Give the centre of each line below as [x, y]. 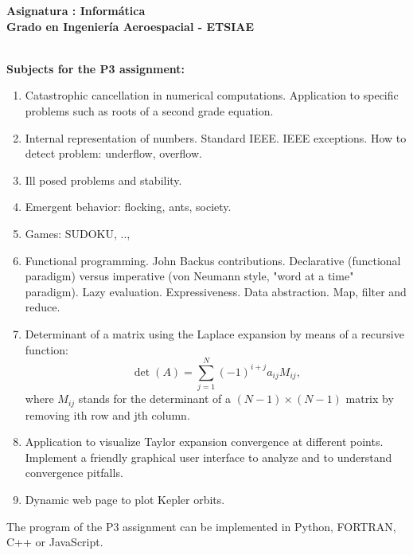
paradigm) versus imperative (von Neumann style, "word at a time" [189, 276]
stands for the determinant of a [154, 399]
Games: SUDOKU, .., [78, 233]
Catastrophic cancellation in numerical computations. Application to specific [212, 95]
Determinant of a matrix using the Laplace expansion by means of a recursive [214, 333]
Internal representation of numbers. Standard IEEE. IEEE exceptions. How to [216, 137]
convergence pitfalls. [74, 473]
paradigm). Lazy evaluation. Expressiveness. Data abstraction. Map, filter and [216, 291]
